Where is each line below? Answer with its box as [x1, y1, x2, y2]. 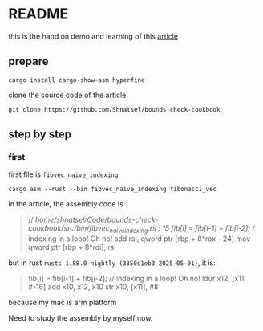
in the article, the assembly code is [8, 199, 124, 209]
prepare [8, 55, 49, 68]
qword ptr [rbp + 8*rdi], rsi [27, 243, 116, 252]
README [8, 5, 69, 23]
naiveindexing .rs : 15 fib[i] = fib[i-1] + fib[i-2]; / [109, 223, 255, 235]
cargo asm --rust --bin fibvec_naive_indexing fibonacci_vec [8, 186, 217, 194]
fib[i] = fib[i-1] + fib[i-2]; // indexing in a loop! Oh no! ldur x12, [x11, [27, 274, 247, 284]
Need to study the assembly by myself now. [8, 313, 153, 323]
